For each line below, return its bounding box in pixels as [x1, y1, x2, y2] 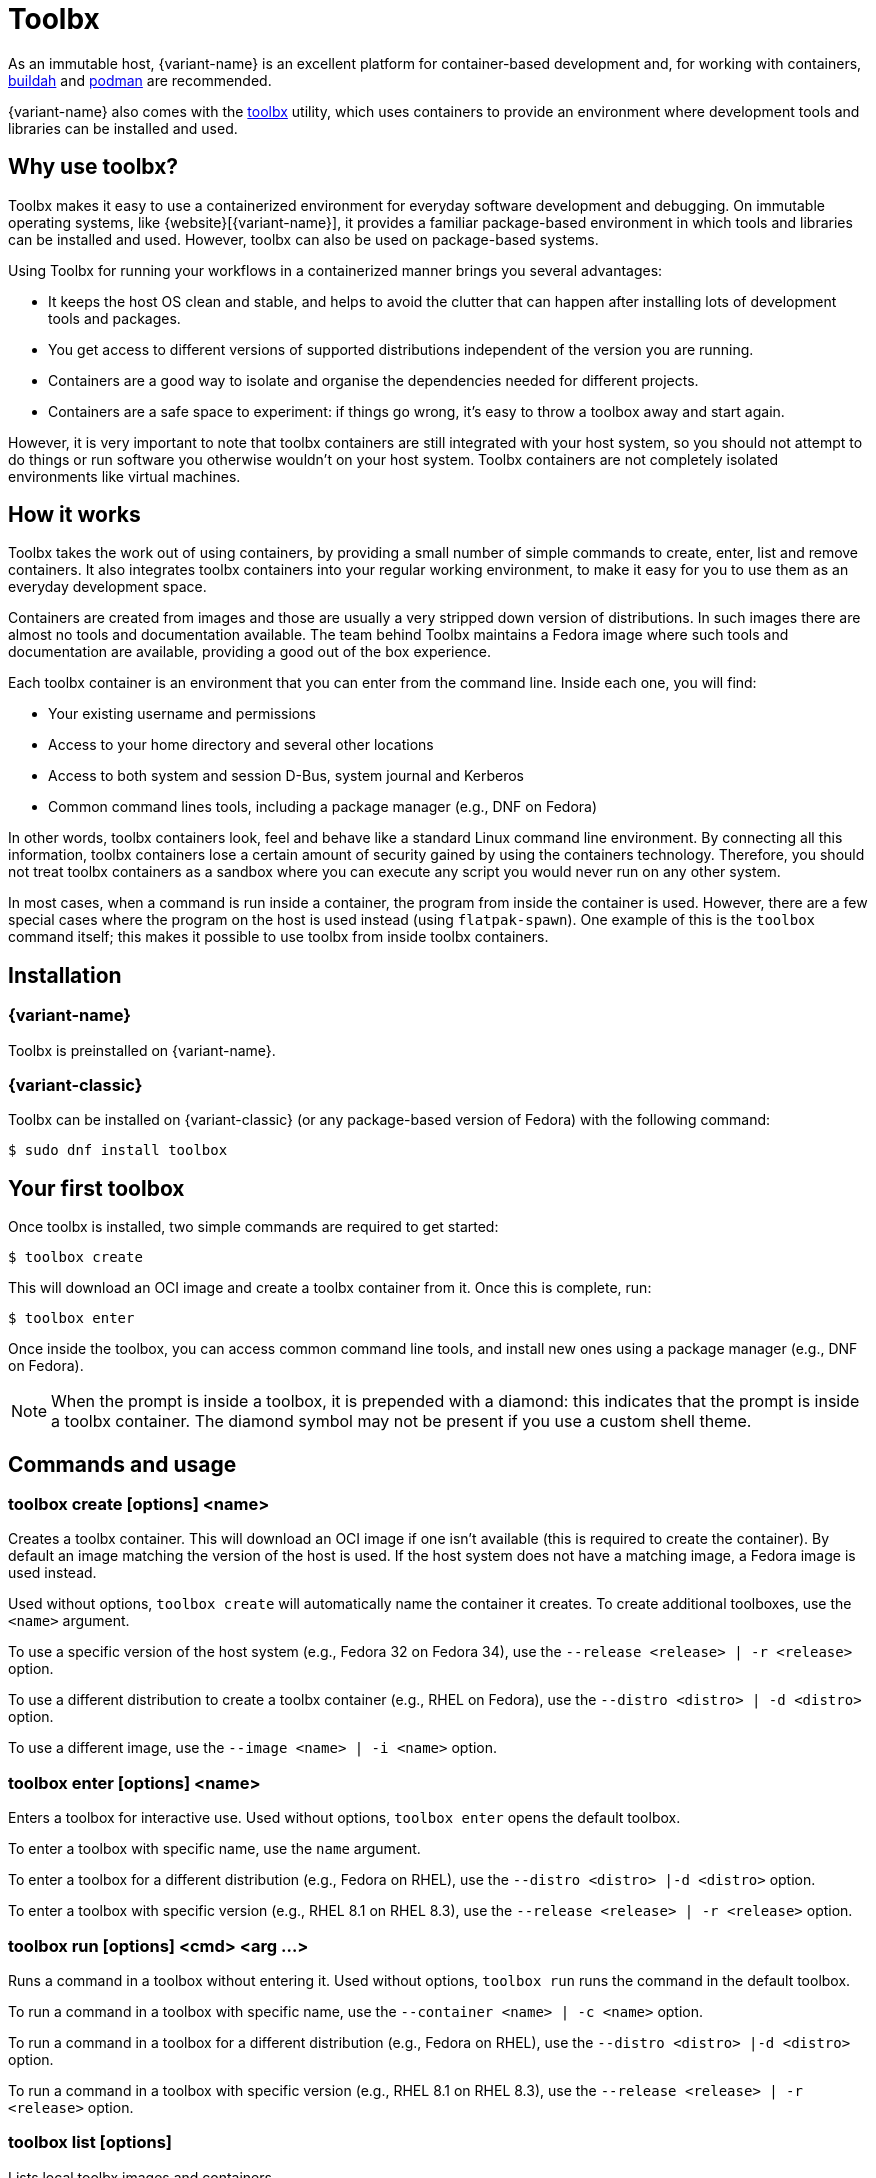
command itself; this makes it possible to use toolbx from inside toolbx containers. [8, 928, 549, 946]
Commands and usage [8, 1451, 237, 1477]
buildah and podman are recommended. [8, 71, 272, 89]
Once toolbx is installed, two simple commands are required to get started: [8, 1218, 499, 1236]
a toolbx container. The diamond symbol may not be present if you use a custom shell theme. [51, 1411, 752, 1432]
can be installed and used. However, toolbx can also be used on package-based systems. [8, 230, 599, 248]
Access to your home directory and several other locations [48, 736, 434, 754]
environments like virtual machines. [8, 467, 241, 485]
